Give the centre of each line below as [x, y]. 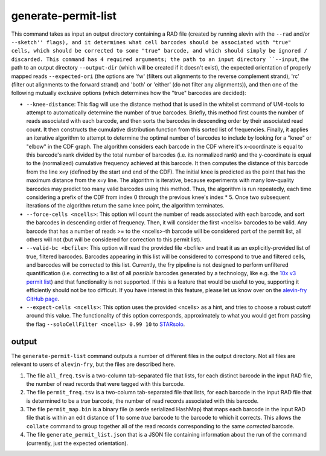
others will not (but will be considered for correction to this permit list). [114, 239]
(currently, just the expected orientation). [77, 443]
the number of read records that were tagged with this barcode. [106, 383]
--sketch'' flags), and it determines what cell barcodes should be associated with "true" [151, 42]
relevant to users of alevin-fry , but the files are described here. [93, 364]
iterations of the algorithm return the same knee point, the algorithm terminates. [125, 206]
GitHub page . [43, 299]
